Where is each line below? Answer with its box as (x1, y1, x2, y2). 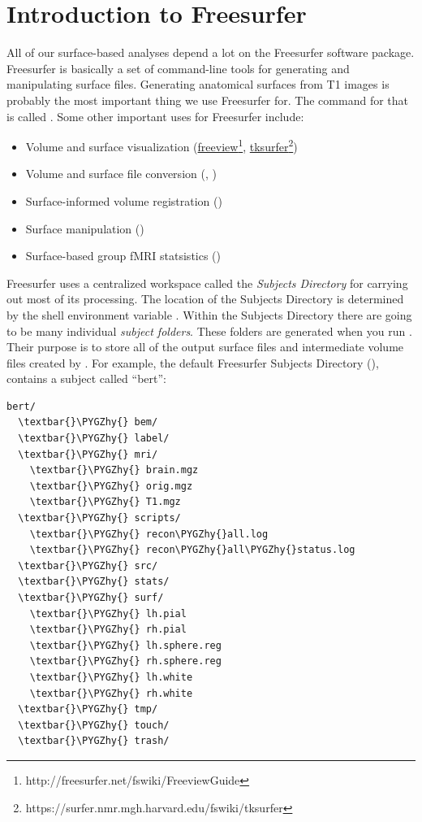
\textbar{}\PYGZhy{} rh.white (29, 687, 193, 699)
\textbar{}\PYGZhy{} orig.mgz (29, 480, 193, 492)
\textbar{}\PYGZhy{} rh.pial (29, 624, 187, 636)
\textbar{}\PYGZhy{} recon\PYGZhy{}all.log (29, 528, 269, 540)
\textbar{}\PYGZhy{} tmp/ (18, 703, 158, 715)
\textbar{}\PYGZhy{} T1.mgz (29, 496, 181, 508)
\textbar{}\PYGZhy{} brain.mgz (29, 464, 199, 476)
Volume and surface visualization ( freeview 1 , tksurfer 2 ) (25, 136, 298, 154)
